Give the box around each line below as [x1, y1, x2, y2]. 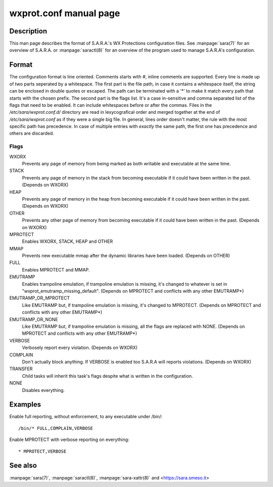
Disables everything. [22, 387, 65, 393]
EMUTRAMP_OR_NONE [9, 316, 58, 322]
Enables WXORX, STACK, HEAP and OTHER [22, 238, 113, 245]
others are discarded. [9, 130, 54, 137]
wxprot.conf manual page [9, 8, 120, 19]
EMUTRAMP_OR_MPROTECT [9, 295, 70, 301]
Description [9, 27, 48, 35]
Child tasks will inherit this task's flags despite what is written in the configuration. [22, 373, 193, 379]
